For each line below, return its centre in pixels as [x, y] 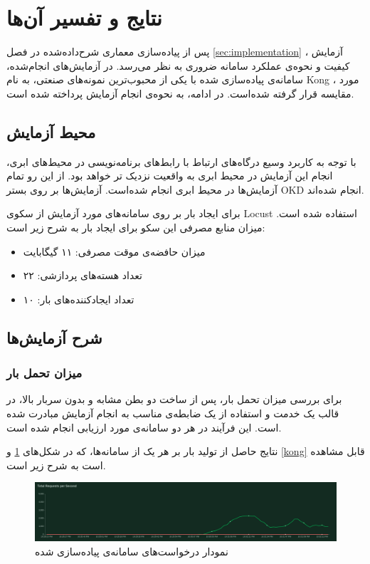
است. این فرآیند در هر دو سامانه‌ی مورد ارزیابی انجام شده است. [144, 427]
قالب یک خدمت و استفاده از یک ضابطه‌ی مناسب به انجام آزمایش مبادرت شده [173, 413]
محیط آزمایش [51, 131]
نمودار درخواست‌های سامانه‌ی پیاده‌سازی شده [132, 551]
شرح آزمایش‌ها [54, 337]
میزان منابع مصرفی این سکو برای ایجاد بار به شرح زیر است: [136, 228]
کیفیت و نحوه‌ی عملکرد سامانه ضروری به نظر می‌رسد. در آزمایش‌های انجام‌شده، [178, 65]
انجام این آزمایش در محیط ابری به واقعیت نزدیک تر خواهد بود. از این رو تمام [170, 176]
